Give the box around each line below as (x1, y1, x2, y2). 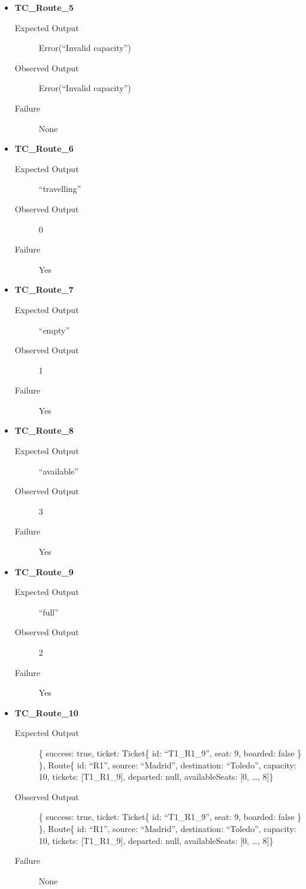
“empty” (38, 323, 70, 336)
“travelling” (38, 182, 81, 195)
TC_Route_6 (14, 142, 74, 155)
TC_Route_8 (14, 424, 74, 437)
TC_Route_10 (14, 706, 78, 719)
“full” (38, 605, 59, 618)
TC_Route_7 (14, 283, 74, 296)
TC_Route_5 (14, 1, 74, 13)
